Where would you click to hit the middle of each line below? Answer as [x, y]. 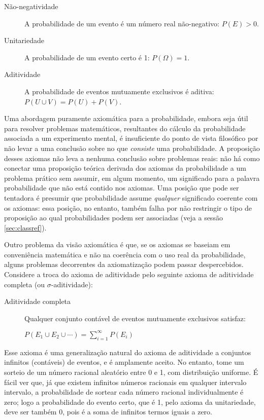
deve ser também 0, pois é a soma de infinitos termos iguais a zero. [108, 412]
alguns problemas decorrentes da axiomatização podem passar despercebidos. [124, 264]
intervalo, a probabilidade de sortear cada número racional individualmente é [124, 392]
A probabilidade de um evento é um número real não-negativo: [122, 23]
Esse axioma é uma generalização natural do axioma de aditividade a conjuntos [128, 352]
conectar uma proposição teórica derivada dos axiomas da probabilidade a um [125, 168]
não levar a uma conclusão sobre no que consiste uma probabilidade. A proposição [132, 148]
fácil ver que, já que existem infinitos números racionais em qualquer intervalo [125, 382]
